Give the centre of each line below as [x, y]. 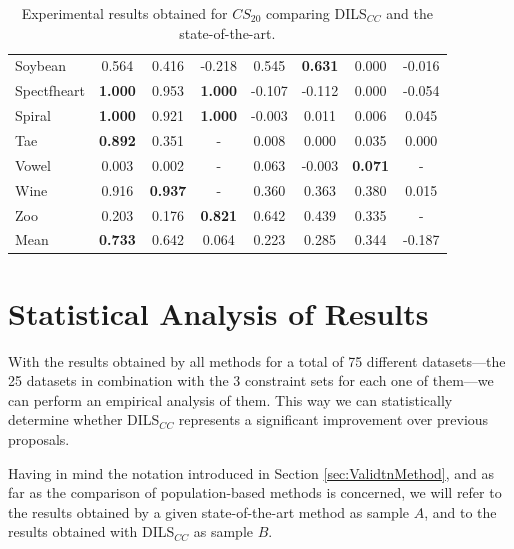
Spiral [33, 115]
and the [409, 13]
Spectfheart [50, 90]
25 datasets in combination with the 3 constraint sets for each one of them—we [251, 380]
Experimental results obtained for [124, 13]
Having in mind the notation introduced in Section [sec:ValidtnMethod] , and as [251, 472]
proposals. [39, 438]
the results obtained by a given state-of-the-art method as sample [208, 511]
